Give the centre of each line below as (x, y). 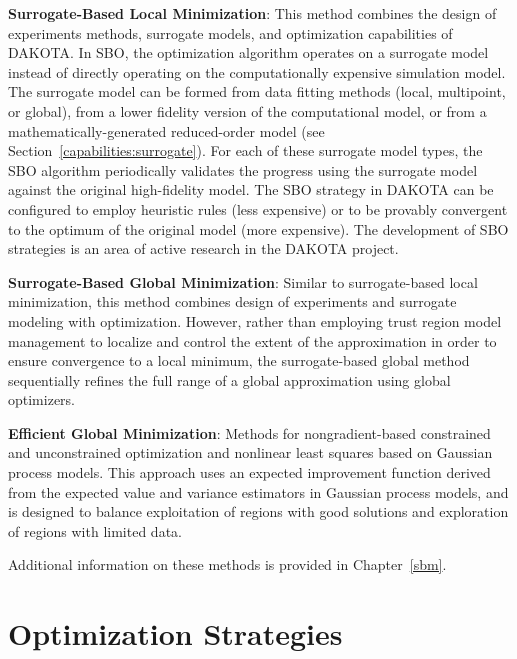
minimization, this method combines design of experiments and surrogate (232, 301)
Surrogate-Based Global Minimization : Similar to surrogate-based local (243, 281)
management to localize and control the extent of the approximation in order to (252, 340)
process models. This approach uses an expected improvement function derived (249, 472)
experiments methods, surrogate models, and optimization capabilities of (230, 32)
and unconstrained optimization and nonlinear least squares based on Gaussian (250, 452)
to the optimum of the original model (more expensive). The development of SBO (258, 228)
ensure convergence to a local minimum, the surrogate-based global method (239, 360)
